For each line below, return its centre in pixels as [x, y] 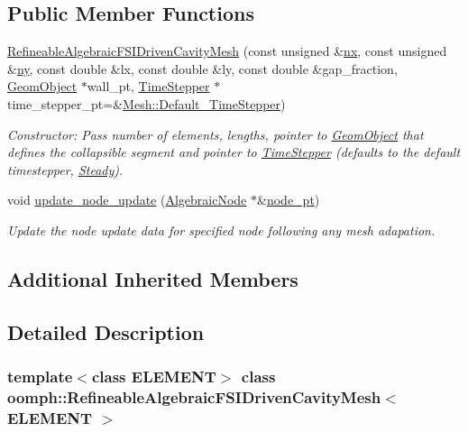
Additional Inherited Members [153, 278]
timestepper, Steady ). [65, 169]
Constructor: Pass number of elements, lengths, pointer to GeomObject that [216, 134]
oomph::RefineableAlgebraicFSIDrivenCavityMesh [194, 396]
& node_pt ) [289, 200]
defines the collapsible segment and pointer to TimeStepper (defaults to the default [234, 152]
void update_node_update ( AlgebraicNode [127, 200]
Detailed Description [106, 331]
